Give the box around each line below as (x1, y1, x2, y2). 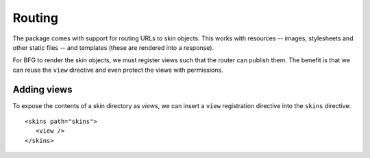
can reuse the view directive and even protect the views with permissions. (12, 66, 223, 74)
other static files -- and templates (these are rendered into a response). (12, 43, 214, 51)
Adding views (12, 83, 73, 95)
